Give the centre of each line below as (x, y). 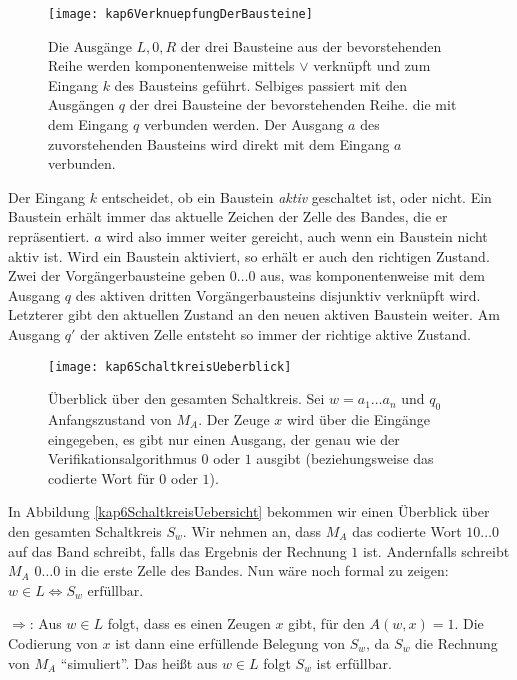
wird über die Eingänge (358, 419)
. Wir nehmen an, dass (252, 530)
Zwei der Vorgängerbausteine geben (117, 275)
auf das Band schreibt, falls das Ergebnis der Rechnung (177, 550)
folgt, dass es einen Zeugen (189, 623)
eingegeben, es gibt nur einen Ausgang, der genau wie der (224, 438)
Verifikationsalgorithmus (122, 458)
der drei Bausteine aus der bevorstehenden (311, 45)
